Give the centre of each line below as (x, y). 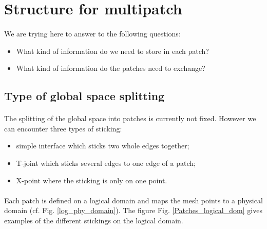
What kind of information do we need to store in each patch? (112, 51)
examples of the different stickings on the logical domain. (94, 220)
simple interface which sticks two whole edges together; (103, 146)
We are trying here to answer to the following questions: (92, 33)
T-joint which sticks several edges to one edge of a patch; (106, 163)
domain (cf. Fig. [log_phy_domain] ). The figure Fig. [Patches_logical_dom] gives (133, 210)
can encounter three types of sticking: (63, 128)
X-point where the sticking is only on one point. (92, 180)
